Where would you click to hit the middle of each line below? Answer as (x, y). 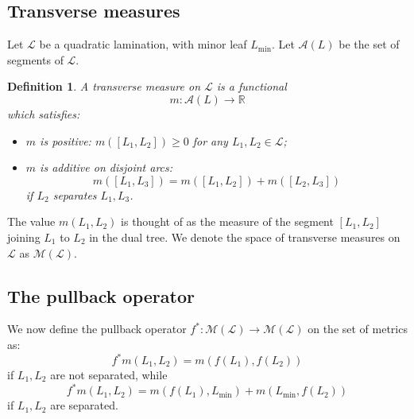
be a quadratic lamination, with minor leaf (143, 44)
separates (75, 194)
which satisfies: (44, 113)
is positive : (66, 140)
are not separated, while (109, 375)
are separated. (84, 405)
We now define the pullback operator (97, 329)
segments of (35, 59)
